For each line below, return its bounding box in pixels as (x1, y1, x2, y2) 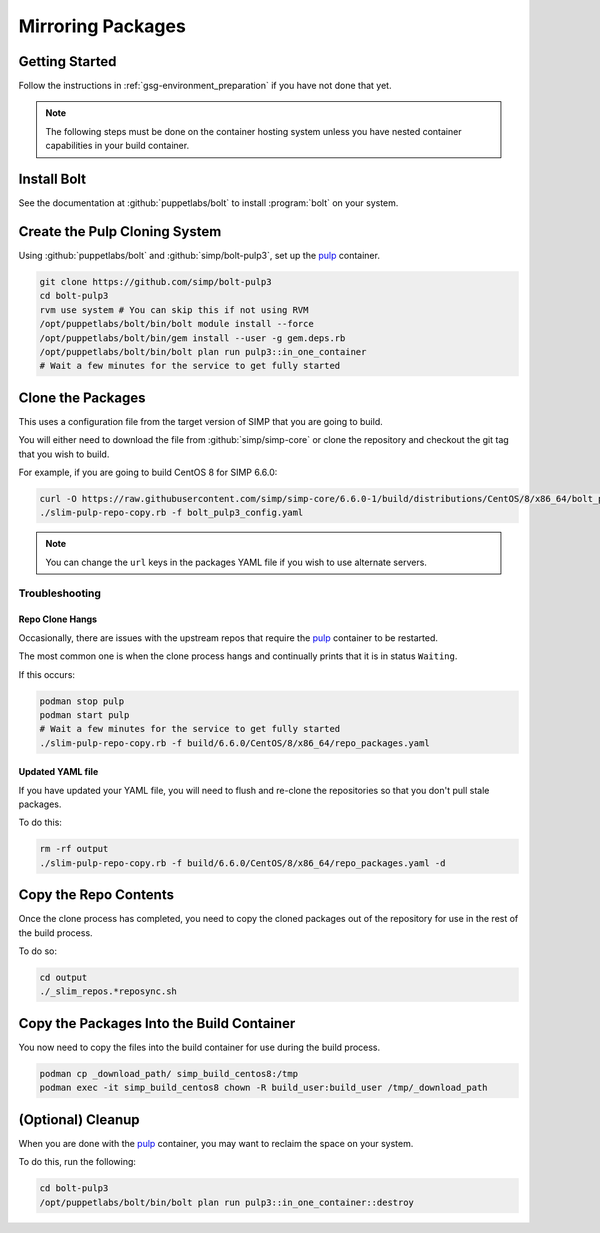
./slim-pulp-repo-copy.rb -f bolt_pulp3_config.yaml (39, 507, 304, 519)
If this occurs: (18, 668, 75, 680)
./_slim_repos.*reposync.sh (39, 986, 177, 997)
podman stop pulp (39, 695, 125, 707)
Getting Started (18, 53, 117, 70)
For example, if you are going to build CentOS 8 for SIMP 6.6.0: (18, 466, 278, 479)
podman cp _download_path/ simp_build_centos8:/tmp (39, 1068, 299, 1079)
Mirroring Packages (18, 15, 187, 37)
